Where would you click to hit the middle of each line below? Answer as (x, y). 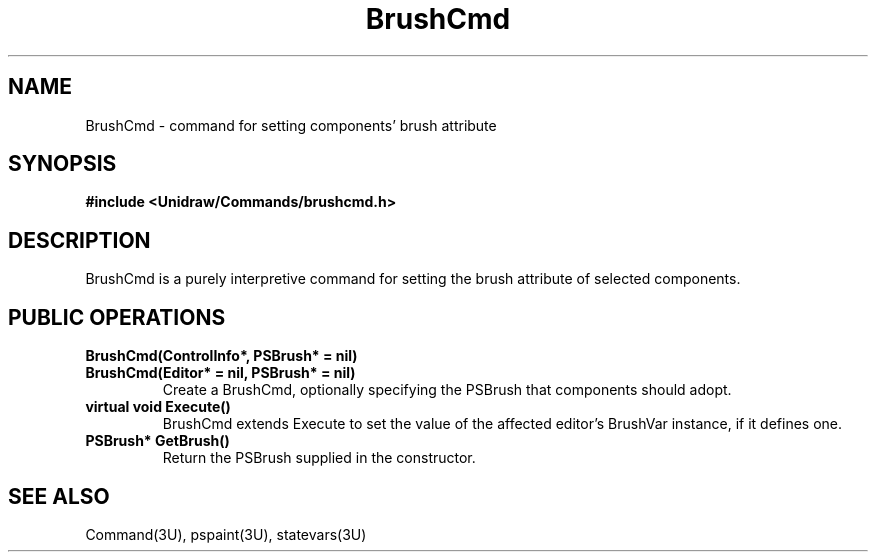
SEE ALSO (59, 496)
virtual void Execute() (158, 407)
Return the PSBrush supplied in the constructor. (319, 458)
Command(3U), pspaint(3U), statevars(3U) (226, 534)
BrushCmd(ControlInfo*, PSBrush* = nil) (221, 356)
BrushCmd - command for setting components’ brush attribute (291, 125)
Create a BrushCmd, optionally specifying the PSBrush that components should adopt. (447, 390)
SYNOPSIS (62, 164)
